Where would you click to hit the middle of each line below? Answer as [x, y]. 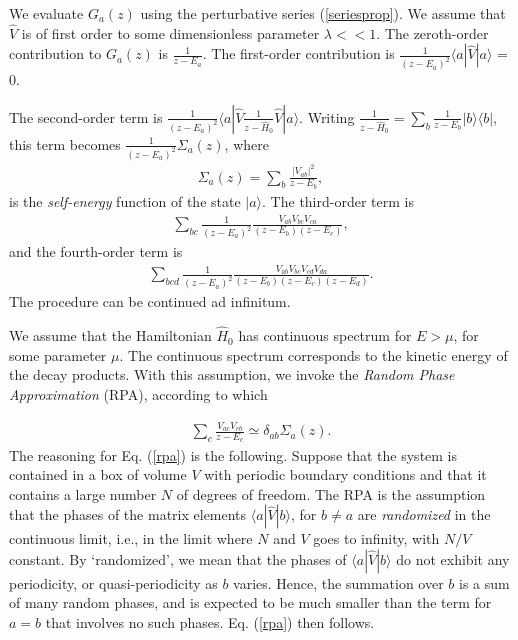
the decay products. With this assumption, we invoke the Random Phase [232, 374]
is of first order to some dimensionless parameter [170, 32]
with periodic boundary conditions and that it [345, 474]
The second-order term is [86, 116]
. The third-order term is [338, 200]
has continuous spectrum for [325, 335]
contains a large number [83, 493]
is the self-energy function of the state [125, 200]
